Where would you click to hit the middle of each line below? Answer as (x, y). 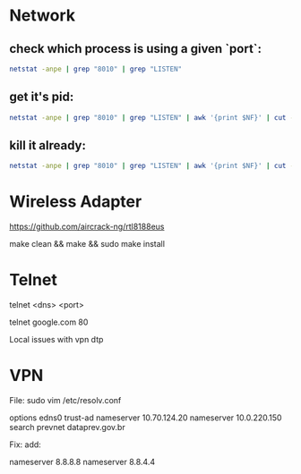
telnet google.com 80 (49, 322)
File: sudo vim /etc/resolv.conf (65, 401)
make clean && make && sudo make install (87, 244)
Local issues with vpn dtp (56, 340)
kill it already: (48, 145)
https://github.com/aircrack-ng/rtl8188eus (87, 227)
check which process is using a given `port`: (136, 49)
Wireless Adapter (76, 202)
